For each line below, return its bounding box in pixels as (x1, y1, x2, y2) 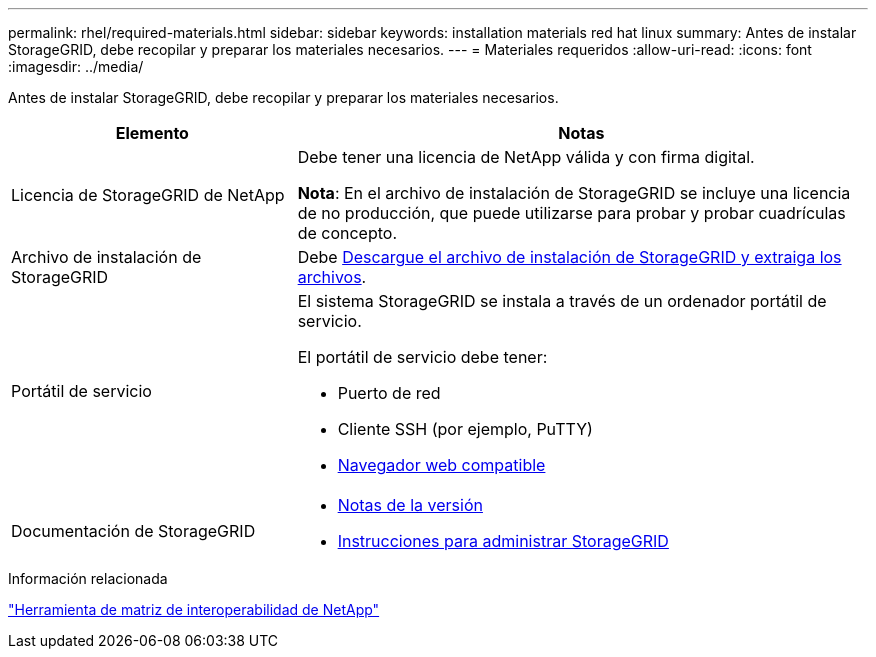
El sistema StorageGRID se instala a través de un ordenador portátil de (297, 291, 827, 311)
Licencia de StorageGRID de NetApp (11, 185, 285, 205)
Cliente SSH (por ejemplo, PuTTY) (337, 419, 593, 439)
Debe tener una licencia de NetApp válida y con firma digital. (297, 147, 755, 167)
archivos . (297, 267, 367, 287)
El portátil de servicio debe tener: (297, 347, 548, 367)
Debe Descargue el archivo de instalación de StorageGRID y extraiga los (297, 247, 842, 267)
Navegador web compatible (337, 455, 546, 475)
